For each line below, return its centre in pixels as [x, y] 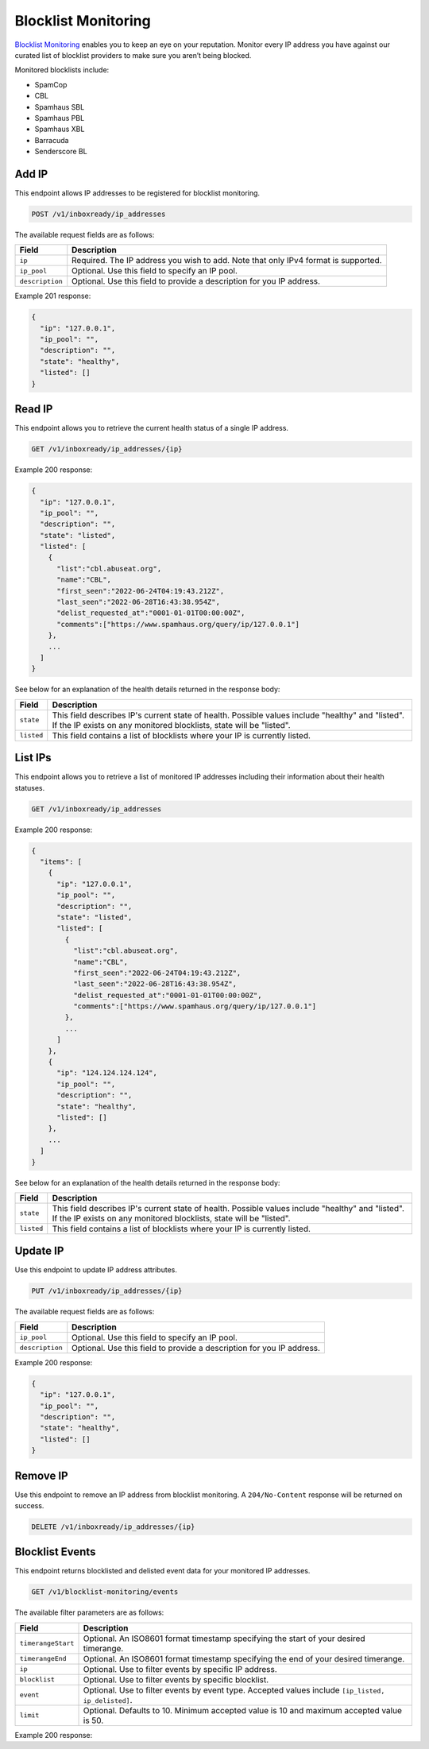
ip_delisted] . [108, 1700]
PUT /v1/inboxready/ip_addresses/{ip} [107, 1291]
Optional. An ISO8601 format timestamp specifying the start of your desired [224, 1639]
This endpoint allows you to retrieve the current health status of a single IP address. [152, 428]
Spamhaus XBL [60, 129]
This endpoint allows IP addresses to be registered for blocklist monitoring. [137, 193]
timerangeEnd [43, 1659]
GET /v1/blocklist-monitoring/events [105, 1592]
